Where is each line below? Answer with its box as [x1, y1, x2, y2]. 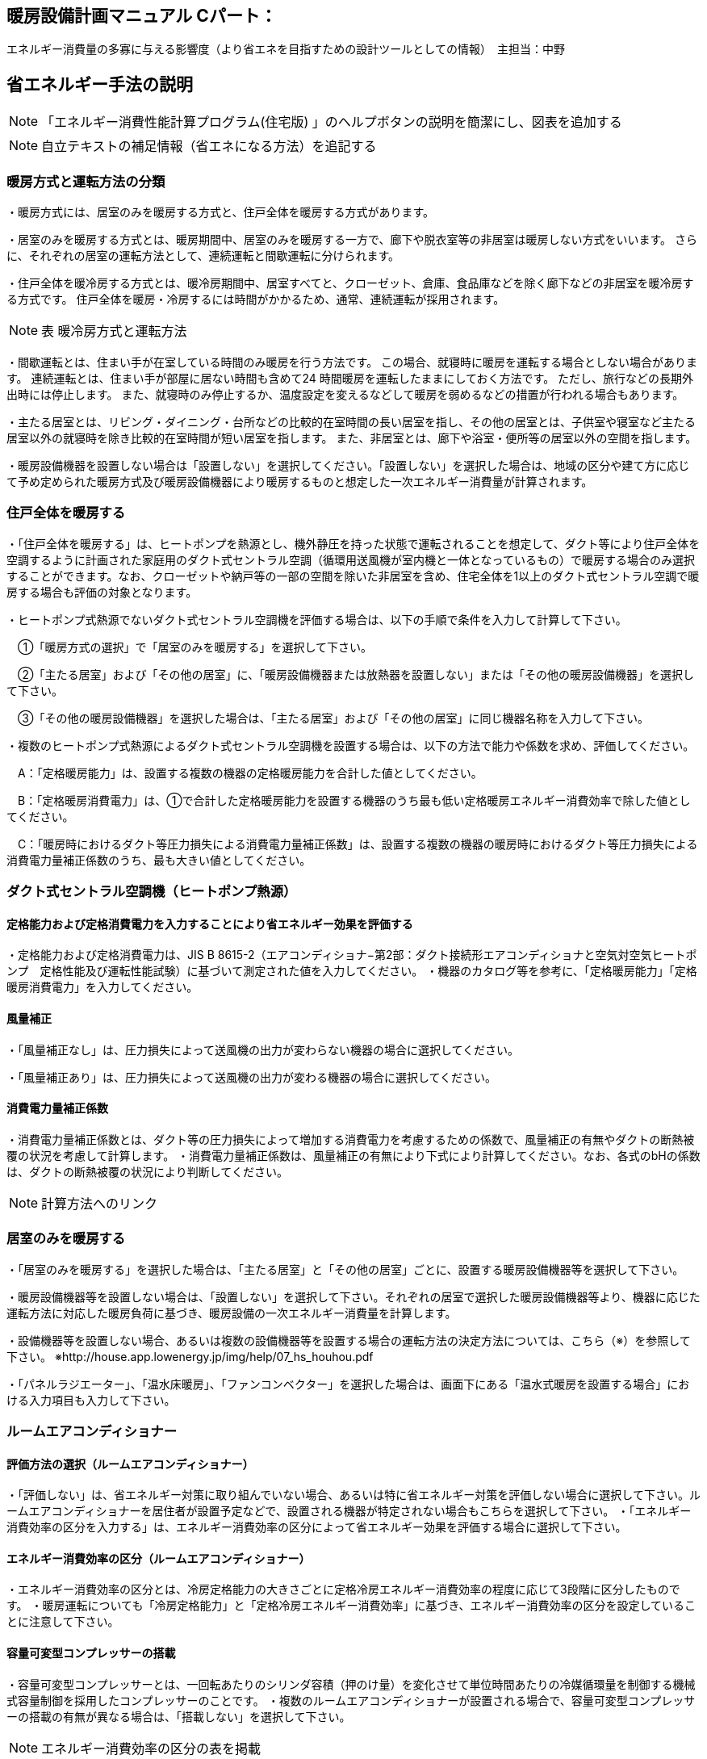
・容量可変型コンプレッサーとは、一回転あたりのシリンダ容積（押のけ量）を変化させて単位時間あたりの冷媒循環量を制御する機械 [6, 1677, 696, 1691]
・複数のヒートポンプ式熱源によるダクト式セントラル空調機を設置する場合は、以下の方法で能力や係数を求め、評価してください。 [6, 738, 695, 752]
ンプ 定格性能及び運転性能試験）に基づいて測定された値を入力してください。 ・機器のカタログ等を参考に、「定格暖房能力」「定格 [6, 964, 697, 978]
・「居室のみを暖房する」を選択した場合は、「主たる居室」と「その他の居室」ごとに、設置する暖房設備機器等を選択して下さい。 [6, 1262, 684, 1276]
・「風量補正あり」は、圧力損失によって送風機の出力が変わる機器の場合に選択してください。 [6, 1070, 497, 1084]
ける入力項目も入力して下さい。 [6, 1393, 176, 1407]
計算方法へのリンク [41, 1195, 158, 1212]
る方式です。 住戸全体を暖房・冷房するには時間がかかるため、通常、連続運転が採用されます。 [6, 292, 505, 307]
